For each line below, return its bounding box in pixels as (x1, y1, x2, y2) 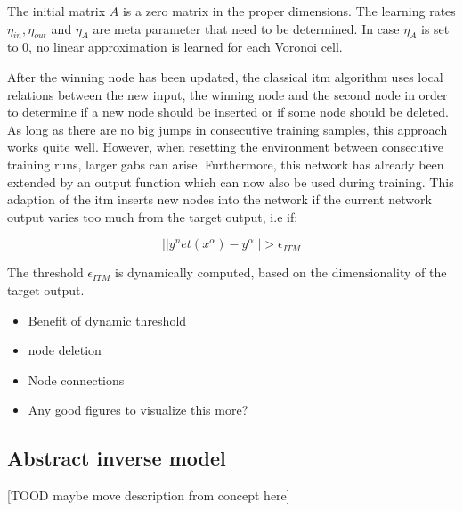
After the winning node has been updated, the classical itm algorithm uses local (7, 67, 443, 86)
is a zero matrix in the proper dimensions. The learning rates (122, 2, 456, 20)
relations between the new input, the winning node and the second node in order (7, 85, 448, 103)
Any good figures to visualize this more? (28, 400, 248, 419)
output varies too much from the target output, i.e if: (7, 207, 298, 226)
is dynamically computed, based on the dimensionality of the (115, 263, 447, 282)
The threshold (7, 263, 84, 282)
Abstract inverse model (7, 444, 226, 472)
